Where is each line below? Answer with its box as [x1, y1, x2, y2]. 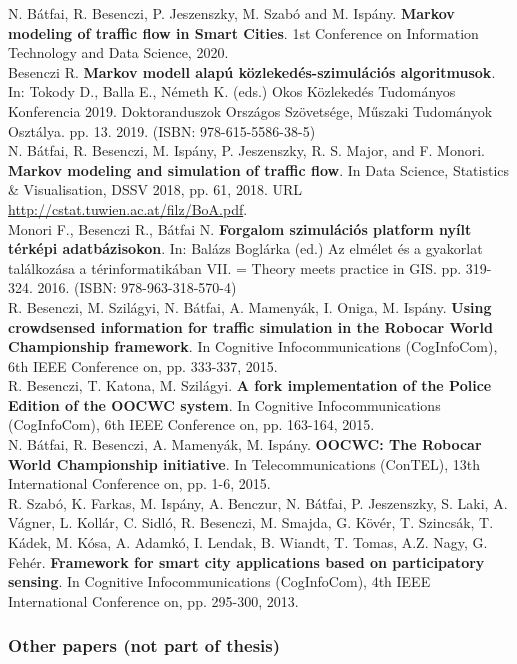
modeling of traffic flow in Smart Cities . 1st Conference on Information [8, 22, 479, 43]
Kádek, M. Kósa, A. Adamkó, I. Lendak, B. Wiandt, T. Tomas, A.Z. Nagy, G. [8, 532, 488, 553]
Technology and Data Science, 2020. [8, 42, 229, 63]
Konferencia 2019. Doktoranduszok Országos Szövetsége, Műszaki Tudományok [8, 100, 493, 121]
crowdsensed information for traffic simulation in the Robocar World [8, 316, 493, 337]
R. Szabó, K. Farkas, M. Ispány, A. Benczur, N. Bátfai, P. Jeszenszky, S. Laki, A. [8, 492, 508, 513]
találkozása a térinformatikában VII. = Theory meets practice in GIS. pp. [8, 257, 462, 278]
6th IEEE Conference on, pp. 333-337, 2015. [8, 355, 278, 376]
